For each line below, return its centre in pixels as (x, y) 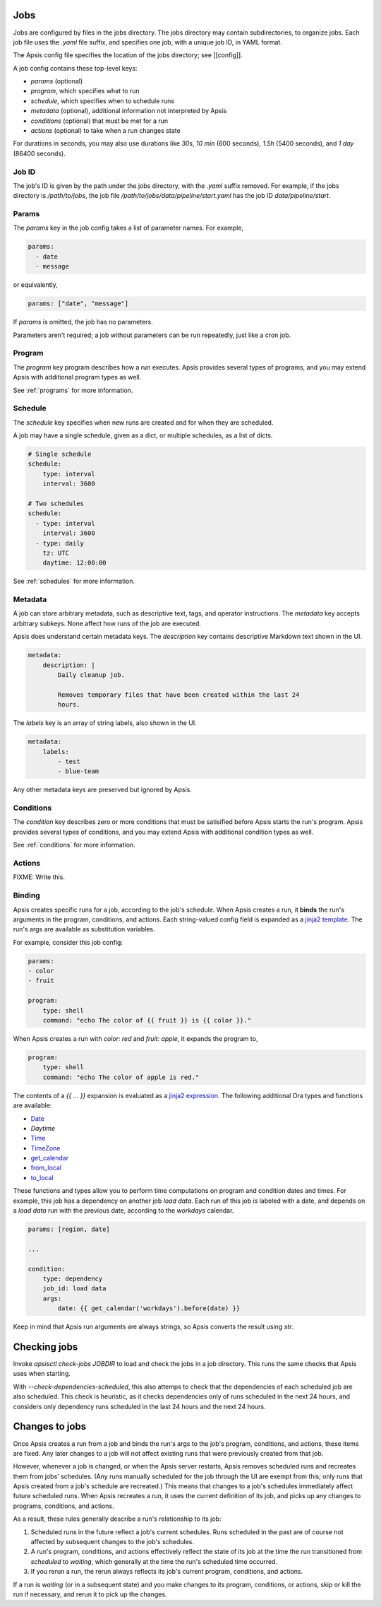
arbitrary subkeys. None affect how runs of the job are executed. (107, 623)
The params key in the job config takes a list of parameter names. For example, (128, 228)
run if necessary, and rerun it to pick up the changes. (90, 1594)
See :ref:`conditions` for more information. (74, 845)
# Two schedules (56, 503)
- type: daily (60, 543)
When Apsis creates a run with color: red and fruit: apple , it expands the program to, (135, 1038)
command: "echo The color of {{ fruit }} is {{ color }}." (147, 1020)
